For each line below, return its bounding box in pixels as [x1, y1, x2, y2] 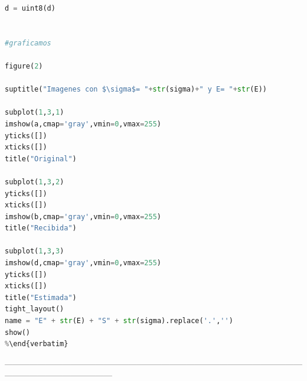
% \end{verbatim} [5, 340, 68, 349]
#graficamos [5, 38, 51, 47]
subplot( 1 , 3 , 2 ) [5, 177, 64, 186]
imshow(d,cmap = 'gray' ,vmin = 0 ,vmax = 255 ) [5, 259, 161, 268]
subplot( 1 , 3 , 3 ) [5, 247, 64, 256]
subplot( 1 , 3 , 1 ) [5, 108, 64, 117]
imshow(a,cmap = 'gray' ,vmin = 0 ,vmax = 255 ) [5, 119, 161, 128]
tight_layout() [5, 305, 64, 314]
